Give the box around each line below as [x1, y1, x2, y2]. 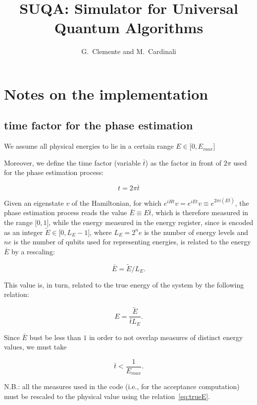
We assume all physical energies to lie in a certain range [4, 141, 174, 151]
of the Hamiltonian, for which [71, 197, 162, 208]
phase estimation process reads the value [4, 207, 127, 218]
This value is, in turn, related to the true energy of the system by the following [4, 279, 244, 289]
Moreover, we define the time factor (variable [4, 157, 141, 168]
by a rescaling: [11, 246, 55, 256]
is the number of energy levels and [144, 227, 249, 237]
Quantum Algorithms [54, 17, 204, 38]
